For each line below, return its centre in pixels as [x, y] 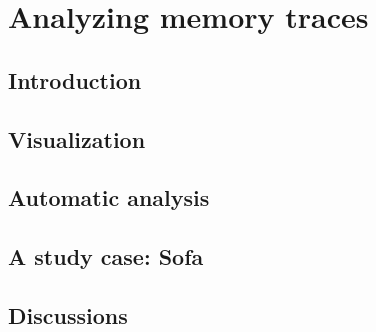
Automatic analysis [109, 197]
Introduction [75, 79]
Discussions [68, 314]
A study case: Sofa [106, 256]
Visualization [77, 138]
